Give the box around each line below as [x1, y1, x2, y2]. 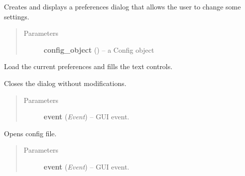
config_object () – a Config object [43, 44, 154, 55]
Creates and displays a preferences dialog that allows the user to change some [4, 1, 241, 11]
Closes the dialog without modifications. [4, 78, 126, 88]
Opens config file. [4, 128, 57, 138]
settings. [4, 11, 29, 21]
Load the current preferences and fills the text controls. [4, 61, 173, 72]
